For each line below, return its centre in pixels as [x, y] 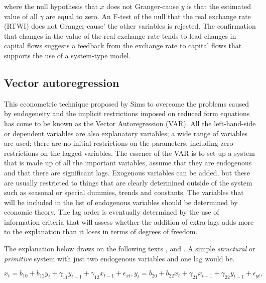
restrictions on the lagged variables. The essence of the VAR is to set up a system [129, 153]
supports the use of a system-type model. [68, 55]
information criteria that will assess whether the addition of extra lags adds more [129, 221]
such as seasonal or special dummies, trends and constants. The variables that [124, 192]
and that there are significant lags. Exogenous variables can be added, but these [127, 172]
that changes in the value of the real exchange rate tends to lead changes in [120, 35]
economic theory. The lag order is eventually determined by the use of [112, 212]
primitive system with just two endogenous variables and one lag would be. [119, 258]
